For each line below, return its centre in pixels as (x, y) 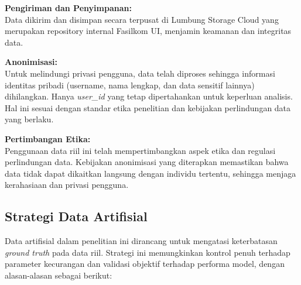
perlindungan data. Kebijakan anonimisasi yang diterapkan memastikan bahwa (147, 162)
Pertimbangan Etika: (48, 138)
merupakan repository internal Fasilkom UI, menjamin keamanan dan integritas (148, 31)
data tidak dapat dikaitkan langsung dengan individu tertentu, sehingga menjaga (150, 173)
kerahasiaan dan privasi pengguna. (67, 185)
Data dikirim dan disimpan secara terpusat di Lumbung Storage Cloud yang (142, 19)
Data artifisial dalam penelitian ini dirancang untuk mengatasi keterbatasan (141, 241)
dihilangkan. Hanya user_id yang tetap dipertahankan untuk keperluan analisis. (149, 96)
